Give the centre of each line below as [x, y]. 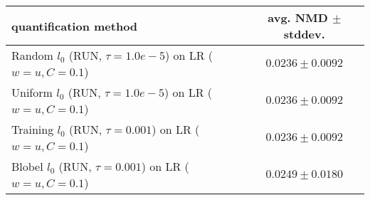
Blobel [27, 166]
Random [32, 55]
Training [33, 129]
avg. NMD [298, 17]
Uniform [32, 92]
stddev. [304, 34]
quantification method [75, 26]
